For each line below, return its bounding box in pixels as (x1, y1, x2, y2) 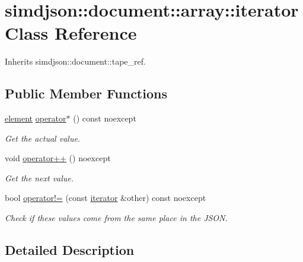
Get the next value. (5, 171, 74, 184)
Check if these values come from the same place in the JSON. (5, 212, 228, 224)
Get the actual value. (5, 132, 81, 144)
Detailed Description (5, 241, 135, 259)
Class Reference (5, 21, 137, 45)
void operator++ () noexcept (5, 152, 111, 164)
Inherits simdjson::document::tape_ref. (5, 55, 146, 68)
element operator (5, 112, 66, 124)
